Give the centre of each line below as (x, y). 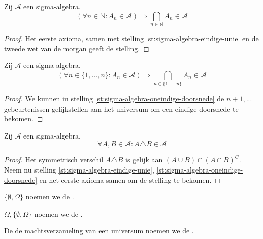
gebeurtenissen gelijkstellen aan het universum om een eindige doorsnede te (121, 108)
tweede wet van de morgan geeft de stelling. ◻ (77, 48)
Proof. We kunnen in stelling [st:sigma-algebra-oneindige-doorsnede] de (114, 99)
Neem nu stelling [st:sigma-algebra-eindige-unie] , (79, 169)
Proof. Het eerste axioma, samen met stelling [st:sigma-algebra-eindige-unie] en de (131, 38)
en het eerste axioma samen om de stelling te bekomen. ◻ (130, 179)
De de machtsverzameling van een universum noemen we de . (99, 231)
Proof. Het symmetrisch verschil (54, 160)
